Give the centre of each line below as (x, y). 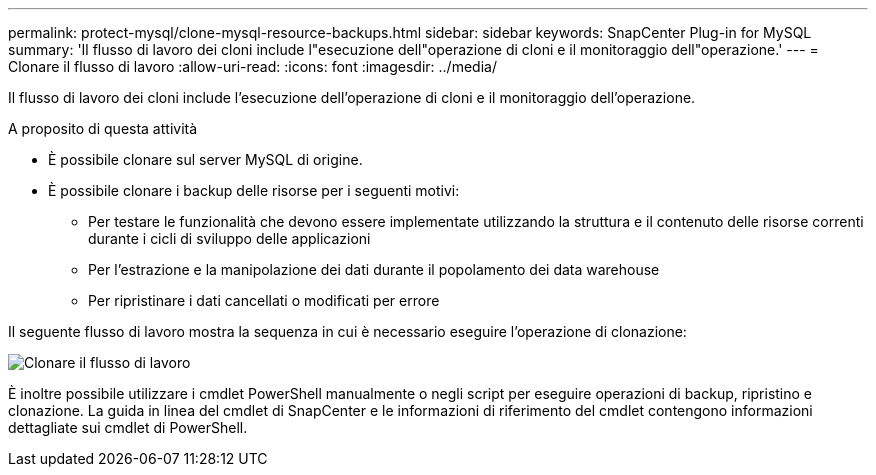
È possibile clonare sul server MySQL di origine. (205, 159)
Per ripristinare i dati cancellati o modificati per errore (264, 300)
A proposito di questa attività (103, 128)
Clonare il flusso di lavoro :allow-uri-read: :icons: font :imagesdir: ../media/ (252, 66)
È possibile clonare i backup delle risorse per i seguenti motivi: (254, 190)
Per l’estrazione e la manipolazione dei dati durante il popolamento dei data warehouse (374, 269)
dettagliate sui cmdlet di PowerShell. (128, 427)
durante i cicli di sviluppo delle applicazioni (229, 238)
